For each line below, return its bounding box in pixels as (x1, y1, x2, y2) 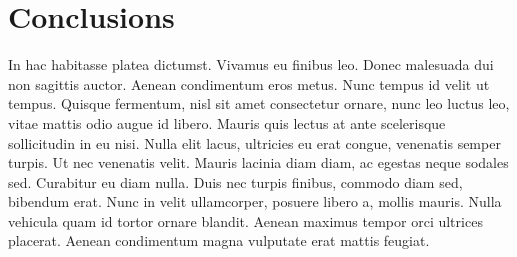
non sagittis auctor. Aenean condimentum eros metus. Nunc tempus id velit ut (8, 73, 490, 94)
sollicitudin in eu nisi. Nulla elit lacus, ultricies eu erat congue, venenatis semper (8, 132, 501, 153)
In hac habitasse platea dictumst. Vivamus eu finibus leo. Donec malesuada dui (8, 54, 494, 75)
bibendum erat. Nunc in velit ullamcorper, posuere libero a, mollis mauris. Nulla (8, 191, 502, 212)
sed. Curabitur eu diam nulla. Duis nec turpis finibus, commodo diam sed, (8, 171, 463, 192)
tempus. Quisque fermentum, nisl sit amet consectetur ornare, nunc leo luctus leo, (8, 93, 510, 114)
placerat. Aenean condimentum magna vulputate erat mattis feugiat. (8, 230, 430, 251)
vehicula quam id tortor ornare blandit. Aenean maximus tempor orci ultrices (8, 210, 483, 231)
